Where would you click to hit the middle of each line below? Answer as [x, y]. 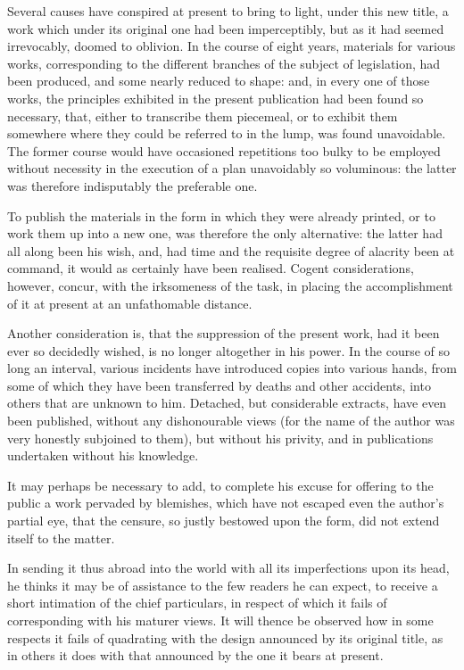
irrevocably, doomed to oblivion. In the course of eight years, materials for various [232, 46]
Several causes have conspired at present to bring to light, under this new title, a [228, 11]
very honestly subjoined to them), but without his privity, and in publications [220, 438]
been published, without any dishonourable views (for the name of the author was [231, 421]
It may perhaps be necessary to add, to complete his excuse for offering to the [220, 485]
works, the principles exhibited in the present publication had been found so [215, 98]
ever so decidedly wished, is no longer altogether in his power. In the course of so [229, 350]
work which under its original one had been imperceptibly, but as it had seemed [226, 28]
